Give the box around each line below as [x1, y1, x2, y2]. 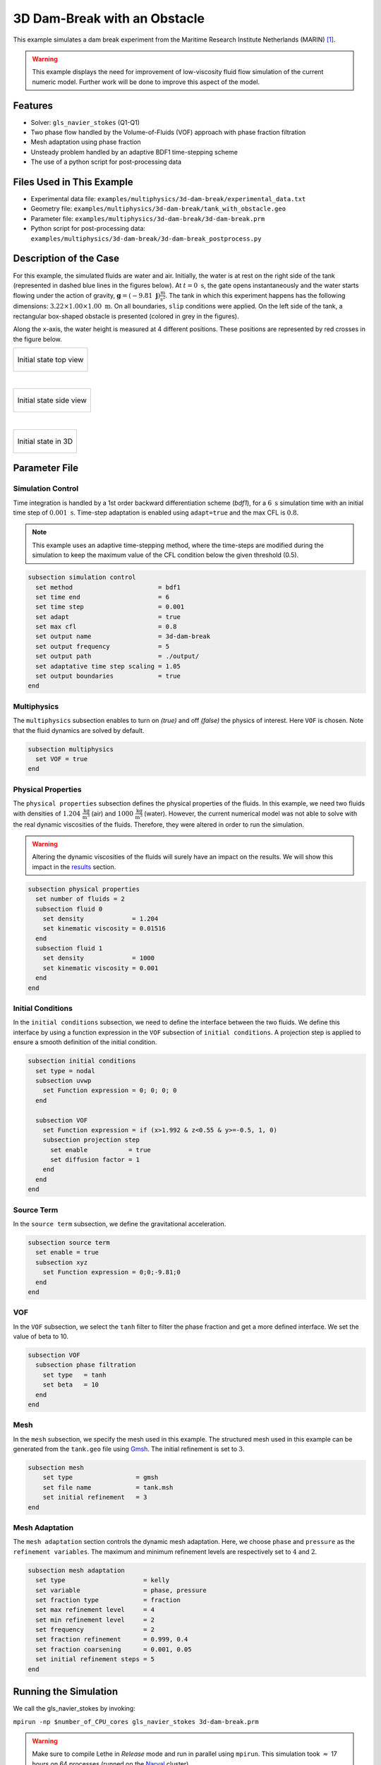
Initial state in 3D [17, 436, 73, 446]
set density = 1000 [42, 954, 155, 962]
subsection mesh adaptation [28, 1566, 125, 1574]
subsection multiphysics [28, 745, 114, 753]
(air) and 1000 [91, 809, 134, 818]
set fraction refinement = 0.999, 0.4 [35, 1635, 188, 1644]
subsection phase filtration [35, 1361, 137, 1369]
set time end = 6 [35, 593, 169, 601]
